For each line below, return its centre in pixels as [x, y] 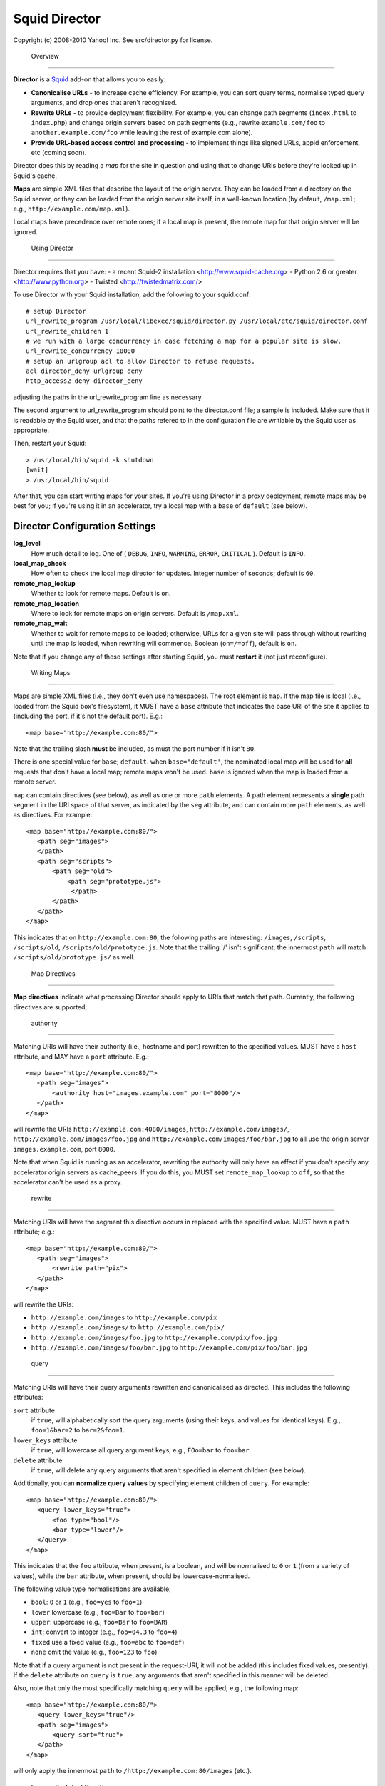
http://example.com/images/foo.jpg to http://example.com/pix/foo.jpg [154, 1337]
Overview [45, 56]
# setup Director [56, 311]
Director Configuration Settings [84, 526]
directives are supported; [50, 1007]
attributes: [28, 1397]
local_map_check [40, 564]
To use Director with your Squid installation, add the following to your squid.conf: [132, 295]
